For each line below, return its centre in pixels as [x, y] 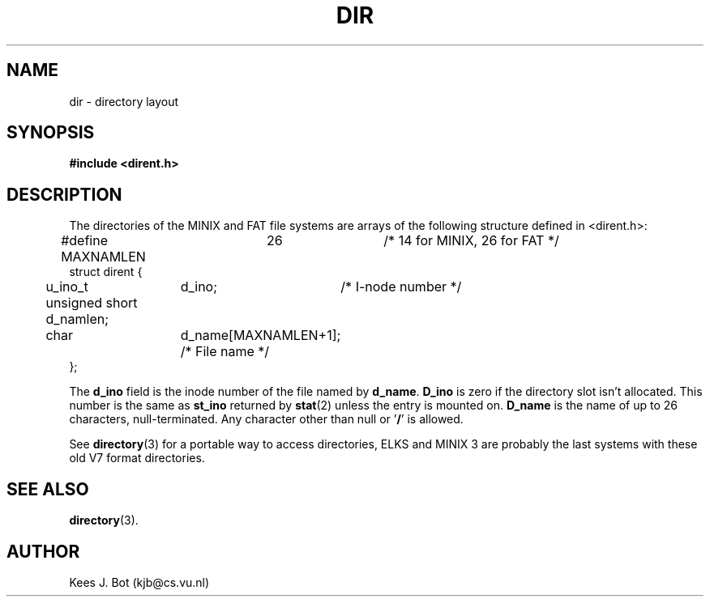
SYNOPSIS [51, 133]
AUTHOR [43, 551]
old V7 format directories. [137, 458]
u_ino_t [67, 287]
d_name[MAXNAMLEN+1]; [261, 335]
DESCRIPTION [64, 194]
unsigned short [92, 303]
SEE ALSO [48, 489]
